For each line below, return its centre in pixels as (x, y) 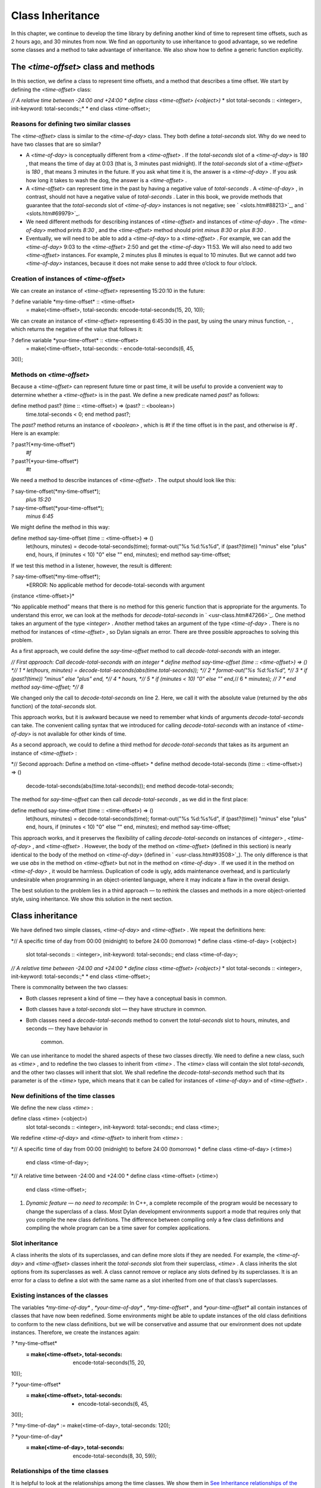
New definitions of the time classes (63, 1096)
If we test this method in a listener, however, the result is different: (92, 565)
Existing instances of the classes (59, 1296)
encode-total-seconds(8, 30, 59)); (115, 1456)
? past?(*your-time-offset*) (45, 461)
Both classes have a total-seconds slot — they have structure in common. (116, 1009)
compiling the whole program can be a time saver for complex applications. (118, 1228)
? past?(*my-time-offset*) (43, 444)
